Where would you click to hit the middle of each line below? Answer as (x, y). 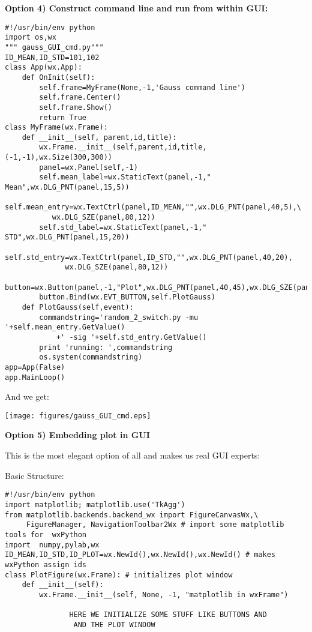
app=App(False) (35, 367)
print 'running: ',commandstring (106, 347)
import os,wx (31, 38)
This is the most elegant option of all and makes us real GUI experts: (133, 455)
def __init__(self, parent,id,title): (99, 137)
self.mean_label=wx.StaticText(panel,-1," (125, 177)
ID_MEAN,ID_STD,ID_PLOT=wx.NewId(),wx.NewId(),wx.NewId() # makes (140, 555)
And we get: (27, 396)
